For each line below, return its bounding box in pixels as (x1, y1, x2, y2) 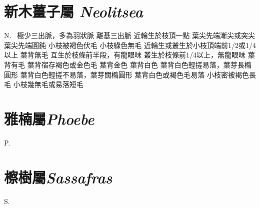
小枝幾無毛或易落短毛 (13, 79, 83, 89)
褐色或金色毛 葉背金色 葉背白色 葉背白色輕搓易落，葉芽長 (55, 59, 244, 69)
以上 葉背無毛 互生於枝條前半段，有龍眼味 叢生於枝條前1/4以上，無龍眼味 (4, 49, 245, 60)
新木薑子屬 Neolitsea (4, 1, 143, 22)
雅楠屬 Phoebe (4, 108, 94, 129)
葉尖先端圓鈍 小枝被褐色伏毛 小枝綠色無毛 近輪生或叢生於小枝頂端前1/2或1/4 (4, 39, 256, 50)
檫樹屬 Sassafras (4, 166, 112, 187)
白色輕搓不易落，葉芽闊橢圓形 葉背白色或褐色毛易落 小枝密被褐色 (34, 69, 249, 79)
